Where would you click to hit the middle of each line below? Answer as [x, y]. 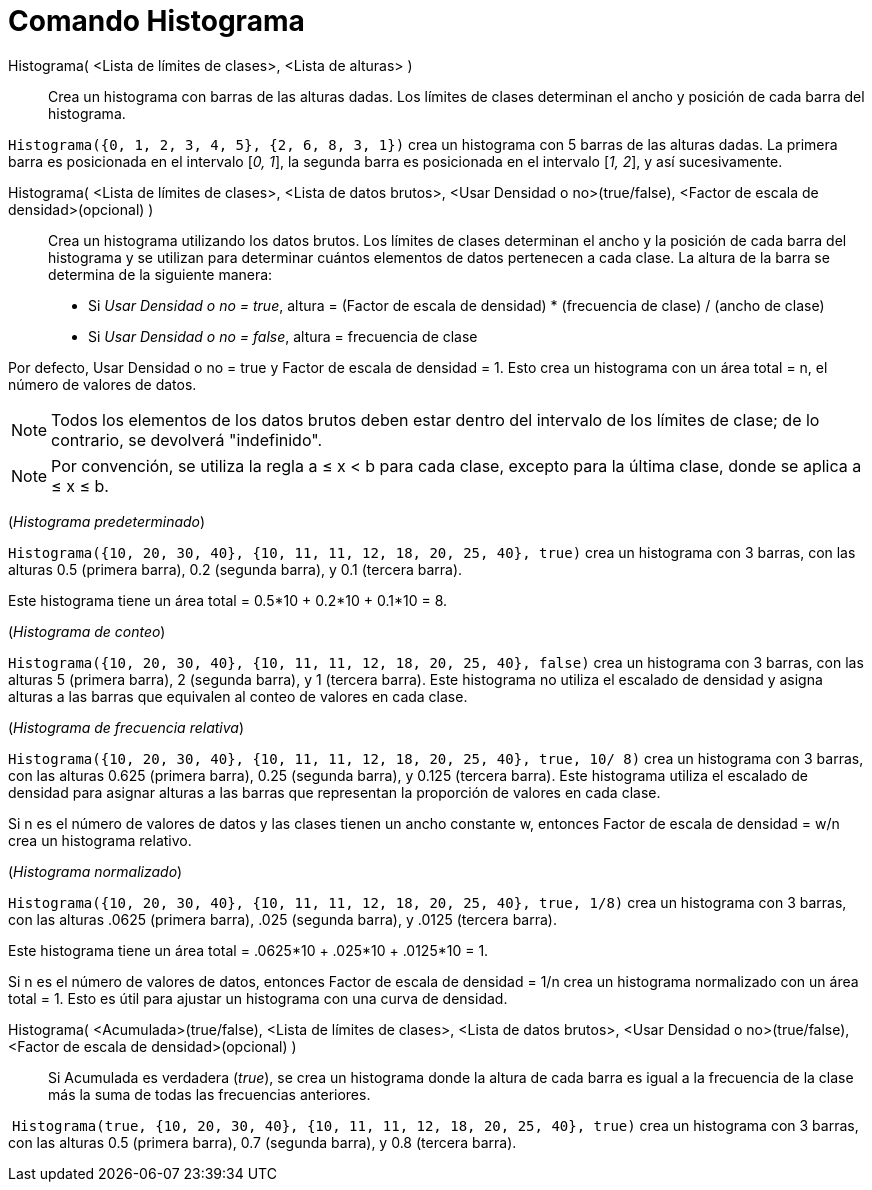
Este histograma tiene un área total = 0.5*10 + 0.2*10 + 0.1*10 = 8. [228, 600]
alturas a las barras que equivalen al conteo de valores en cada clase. [238, 696]
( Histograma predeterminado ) [107, 521]
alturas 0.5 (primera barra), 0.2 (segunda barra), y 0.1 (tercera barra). [235, 569]
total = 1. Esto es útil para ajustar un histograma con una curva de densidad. [258, 998]
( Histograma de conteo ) [87, 631]
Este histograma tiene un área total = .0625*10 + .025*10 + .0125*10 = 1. [248, 950]
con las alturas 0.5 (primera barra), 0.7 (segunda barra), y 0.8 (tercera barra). [262, 1142]
